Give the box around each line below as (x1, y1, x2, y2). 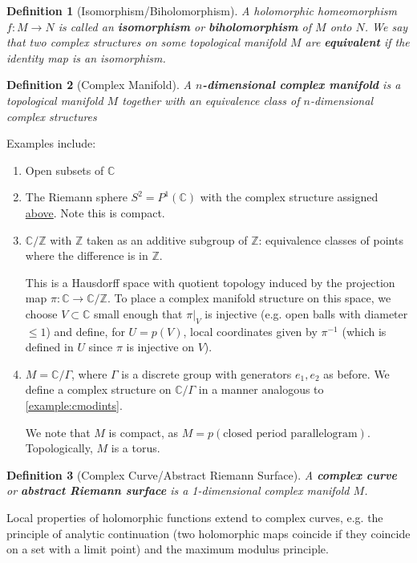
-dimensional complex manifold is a (202, 76, 401, 93)
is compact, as (108, 423, 179, 440)
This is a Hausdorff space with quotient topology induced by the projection (25, 273, 395, 290)
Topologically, (25, 439, 93, 456)
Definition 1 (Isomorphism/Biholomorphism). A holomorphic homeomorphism (6, 2, 397, 18)
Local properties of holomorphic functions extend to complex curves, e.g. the (6, 509, 383, 526)
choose (25, 305, 58, 322)
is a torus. (111, 439, 160, 456)
